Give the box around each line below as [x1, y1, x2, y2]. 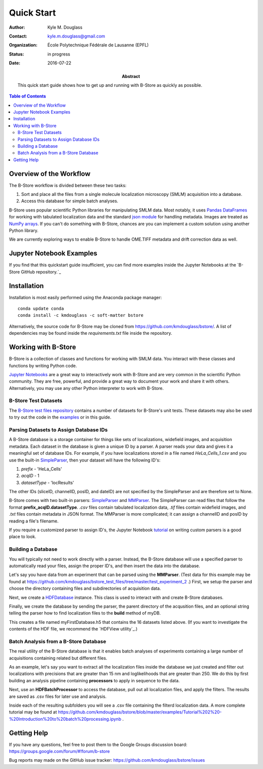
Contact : [9, 33, 28, 39]
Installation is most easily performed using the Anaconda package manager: [9, 294, 162, 300]
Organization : [9, 42, 38, 48]
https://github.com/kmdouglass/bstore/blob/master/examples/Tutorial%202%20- [57, 709, 222, 715]
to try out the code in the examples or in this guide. [9, 414, 112, 420]
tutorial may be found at [9, 709, 57, 715]
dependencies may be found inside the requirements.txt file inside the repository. [9, 330, 172, 336]
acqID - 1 [21, 473, 40, 479]
